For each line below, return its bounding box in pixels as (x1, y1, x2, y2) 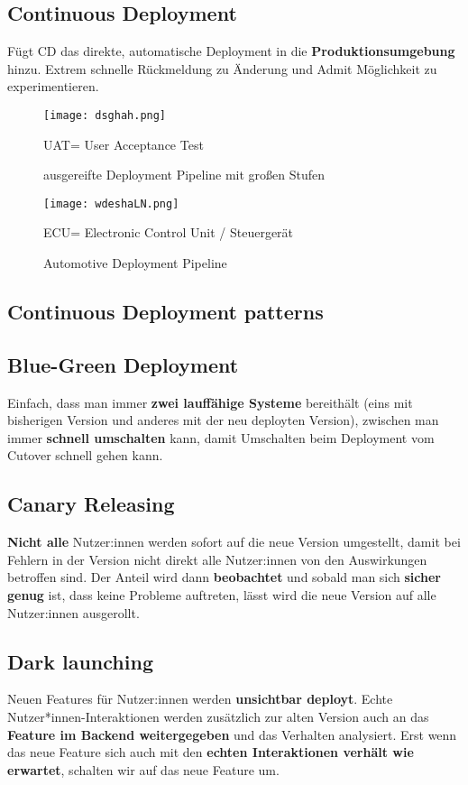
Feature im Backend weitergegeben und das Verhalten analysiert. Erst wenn (7, 725, 457, 743)
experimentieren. (7, 77, 99, 96)
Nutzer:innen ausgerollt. (7, 603, 140, 622)
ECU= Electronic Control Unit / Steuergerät (43, 223, 294, 242)
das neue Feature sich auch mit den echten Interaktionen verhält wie (7, 743, 414, 762)
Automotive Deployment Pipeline (43, 254, 227, 272)
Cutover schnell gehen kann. (7, 446, 163, 465)
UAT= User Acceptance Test (43, 134, 204, 153)
